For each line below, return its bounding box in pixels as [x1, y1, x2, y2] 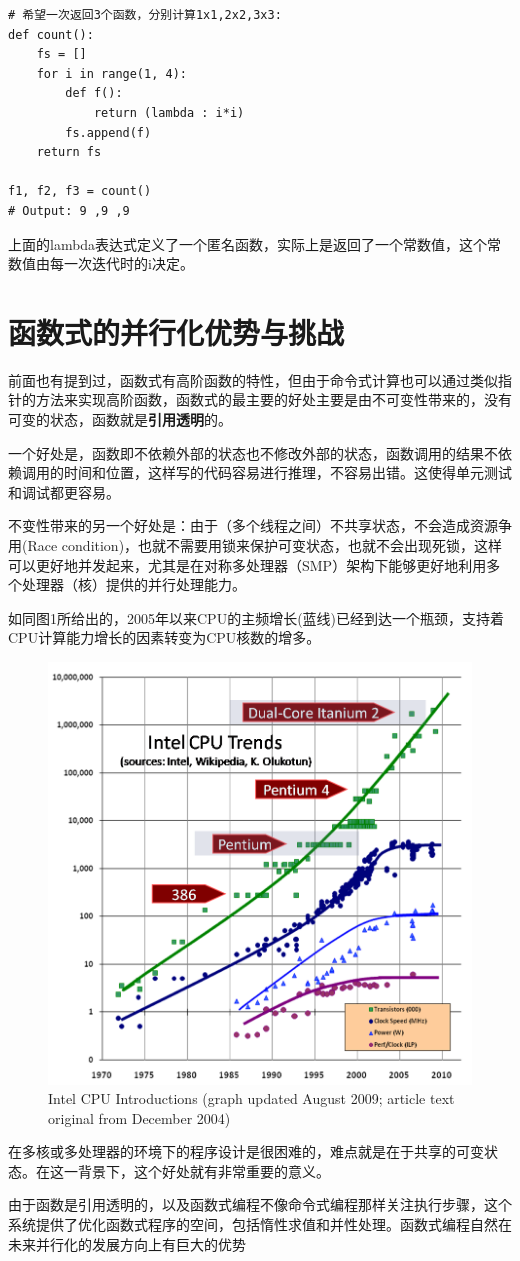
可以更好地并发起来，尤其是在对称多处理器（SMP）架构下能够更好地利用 [8, 554, 487, 575]
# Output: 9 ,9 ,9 [8, 203, 130, 218]
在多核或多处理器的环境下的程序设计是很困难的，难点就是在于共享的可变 [8, 1141, 484, 1162]
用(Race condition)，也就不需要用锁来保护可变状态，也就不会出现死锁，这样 [8, 535, 503, 555]
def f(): [65, 86, 123, 101]
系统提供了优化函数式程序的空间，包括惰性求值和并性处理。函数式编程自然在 [8, 1214, 512, 1235]
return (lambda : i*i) [93, 105, 245, 120]
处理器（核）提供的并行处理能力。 [21, 574, 246, 595]
